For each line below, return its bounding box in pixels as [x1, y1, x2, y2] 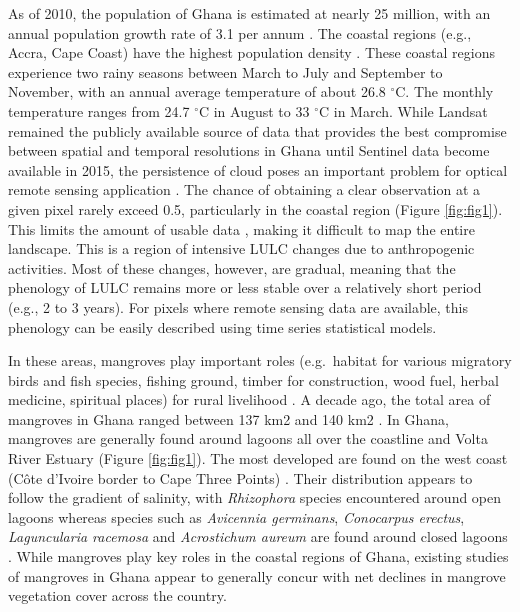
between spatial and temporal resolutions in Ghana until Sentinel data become [8, 140, 490, 161]
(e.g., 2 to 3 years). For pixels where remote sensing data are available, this [8, 296, 469, 317]
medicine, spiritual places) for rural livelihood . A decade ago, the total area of [8, 389, 491, 410]
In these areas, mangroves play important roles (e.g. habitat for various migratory [8, 350, 512, 371]
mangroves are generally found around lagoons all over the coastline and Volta [8, 428, 488, 449]
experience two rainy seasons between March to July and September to [8, 61, 443, 82]
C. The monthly [395, 81, 494, 102]
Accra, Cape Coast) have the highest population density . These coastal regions [8, 42, 496, 63]
